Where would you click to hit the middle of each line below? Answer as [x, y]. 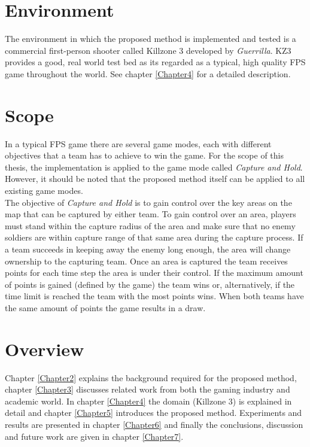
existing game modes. [44, 190]
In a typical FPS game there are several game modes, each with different [138, 143]
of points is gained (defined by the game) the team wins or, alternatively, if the [150, 284]
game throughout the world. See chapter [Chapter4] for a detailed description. [148, 73]
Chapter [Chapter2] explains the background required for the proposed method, [151, 377]
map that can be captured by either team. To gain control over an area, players [151, 214]
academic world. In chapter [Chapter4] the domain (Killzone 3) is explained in [148, 401]
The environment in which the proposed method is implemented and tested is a [151, 39]
